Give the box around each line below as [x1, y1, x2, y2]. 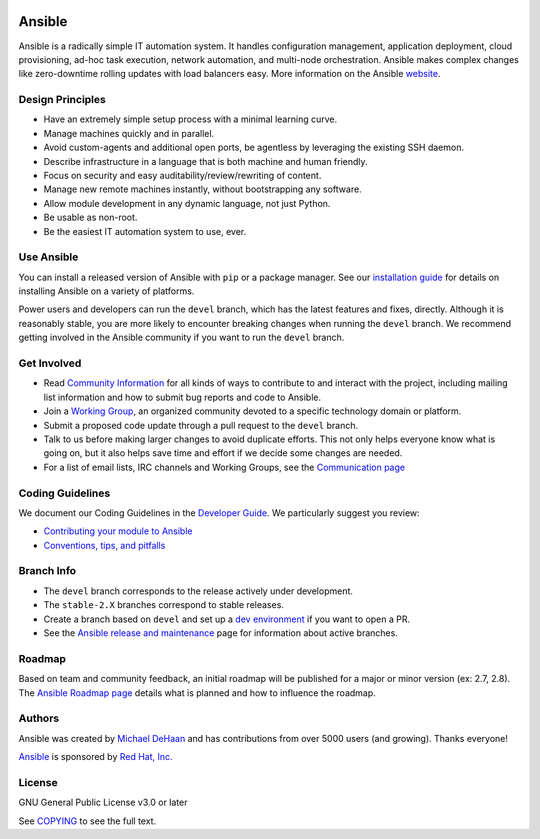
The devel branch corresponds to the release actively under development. [43, 585, 354, 597]
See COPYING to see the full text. [18, 815, 157, 827]
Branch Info [18, 564, 77, 578]
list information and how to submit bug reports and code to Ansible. [43, 391, 322, 403]
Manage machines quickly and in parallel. [43, 127, 215, 139]
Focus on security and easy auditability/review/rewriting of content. [43, 170, 322, 181]
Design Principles [18, 93, 107, 107]
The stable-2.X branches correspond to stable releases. [43, 599, 285, 611]
